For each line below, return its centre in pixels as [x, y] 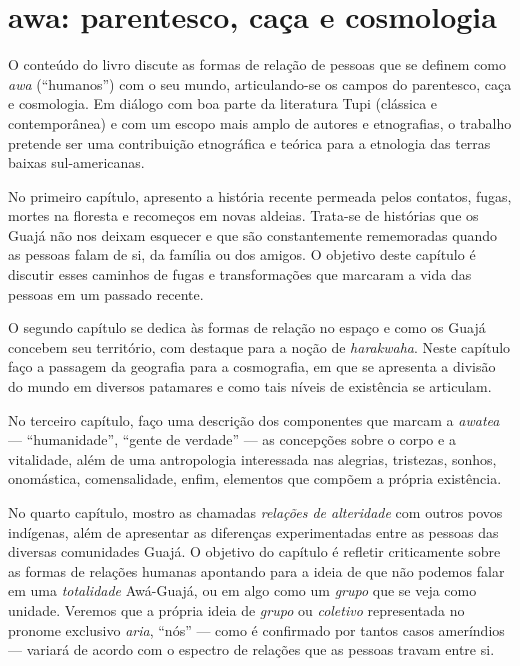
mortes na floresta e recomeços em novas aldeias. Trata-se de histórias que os [243, 215]
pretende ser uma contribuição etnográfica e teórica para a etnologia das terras [249, 142]
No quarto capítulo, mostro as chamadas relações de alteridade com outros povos [255, 512]
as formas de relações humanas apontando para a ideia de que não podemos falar [256, 570]
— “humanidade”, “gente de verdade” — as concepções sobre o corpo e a [232, 439]
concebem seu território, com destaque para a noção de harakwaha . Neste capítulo [259, 346]
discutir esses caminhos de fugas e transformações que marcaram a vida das [240, 274]
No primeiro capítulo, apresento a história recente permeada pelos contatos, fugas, [260, 195]
